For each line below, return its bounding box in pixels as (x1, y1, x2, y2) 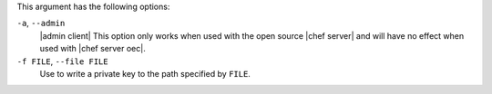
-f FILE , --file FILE (16, 55, 108, 67)
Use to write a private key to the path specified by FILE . (39, 68, 251, 79)
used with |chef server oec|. (39, 43, 146, 54)
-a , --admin (16, 18, 66, 29)
